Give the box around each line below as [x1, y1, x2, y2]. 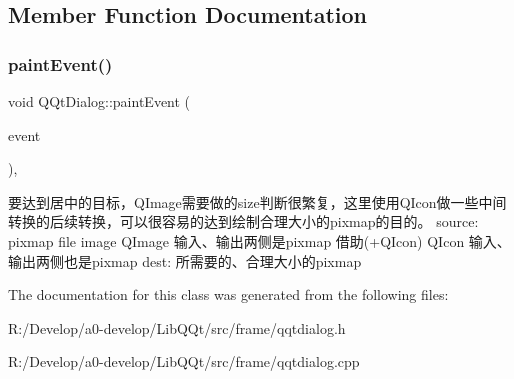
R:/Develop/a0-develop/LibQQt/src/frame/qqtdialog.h [8, 317, 346, 338]
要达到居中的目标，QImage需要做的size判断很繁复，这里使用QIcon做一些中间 [8, 191, 507, 212]
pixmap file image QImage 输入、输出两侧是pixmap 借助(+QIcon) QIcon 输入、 [8, 230, 511, 251]
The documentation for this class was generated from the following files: [8, 284, 449, 305]
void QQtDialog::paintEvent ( [8, 91, 191, 111]
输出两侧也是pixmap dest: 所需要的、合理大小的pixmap [8, 250, 362, 271]
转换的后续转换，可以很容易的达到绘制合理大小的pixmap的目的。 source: [8, 211, 479, 232]
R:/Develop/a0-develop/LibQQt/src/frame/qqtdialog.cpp [8, 351, 360, 372]
